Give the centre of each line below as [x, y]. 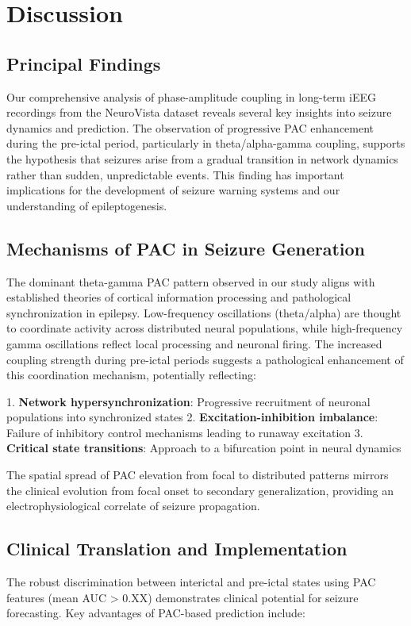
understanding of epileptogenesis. [87, 205]
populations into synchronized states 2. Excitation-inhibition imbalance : [192, 417]
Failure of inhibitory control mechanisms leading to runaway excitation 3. [185, 432]
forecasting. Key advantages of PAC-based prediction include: [156, 613]
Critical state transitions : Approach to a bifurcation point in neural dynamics [204, 448]
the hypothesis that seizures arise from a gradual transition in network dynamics [202, 158]
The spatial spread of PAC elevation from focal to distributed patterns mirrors [198, 475]
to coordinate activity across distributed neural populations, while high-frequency [205, 328]
